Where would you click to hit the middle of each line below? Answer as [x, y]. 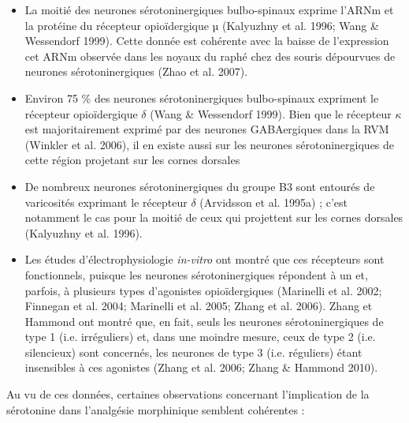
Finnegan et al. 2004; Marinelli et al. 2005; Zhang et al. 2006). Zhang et [199, 306]
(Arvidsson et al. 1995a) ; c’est [274, 202]
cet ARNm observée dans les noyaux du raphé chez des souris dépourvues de [210, 56]
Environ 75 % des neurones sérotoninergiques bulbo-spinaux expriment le [202, 97]
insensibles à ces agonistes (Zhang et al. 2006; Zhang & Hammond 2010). [201, 367]
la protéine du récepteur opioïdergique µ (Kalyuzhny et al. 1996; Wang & [202, 25]
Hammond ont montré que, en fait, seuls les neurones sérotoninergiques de [204, 321]
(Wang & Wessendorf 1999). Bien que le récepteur [271, 113]
